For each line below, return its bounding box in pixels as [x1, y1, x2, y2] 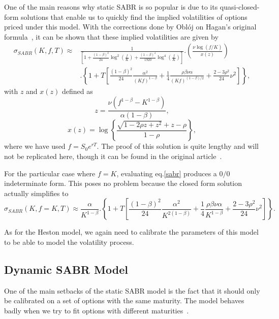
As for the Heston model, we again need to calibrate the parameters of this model [4, 227, 259, 237]
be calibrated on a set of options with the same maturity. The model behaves [4, 295, 244, 306]
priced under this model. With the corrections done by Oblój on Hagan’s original [4, 21, 257, 32]
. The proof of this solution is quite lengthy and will [97, 141, 259, 151]
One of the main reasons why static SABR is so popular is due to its [4, 2, 218, 12]
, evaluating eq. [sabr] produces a [116, 168, 217, 178]
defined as [61, 85, 93, 96]
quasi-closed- [220, 2, 260, 12]
